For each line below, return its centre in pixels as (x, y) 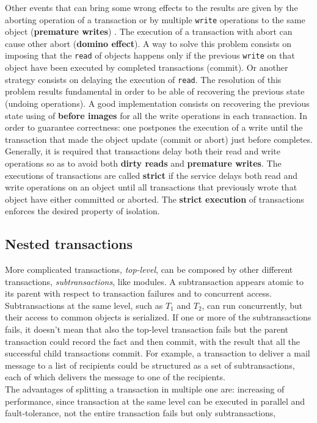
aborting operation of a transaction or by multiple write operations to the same (155, 19)
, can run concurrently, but (252, 305)
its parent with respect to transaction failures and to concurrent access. (139, 293)
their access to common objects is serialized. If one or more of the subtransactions (158, 317)
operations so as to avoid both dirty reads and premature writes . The (143, 163)
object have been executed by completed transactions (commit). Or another (147, 67)
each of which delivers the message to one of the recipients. (115, 377)
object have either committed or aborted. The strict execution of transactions (155, 199)
